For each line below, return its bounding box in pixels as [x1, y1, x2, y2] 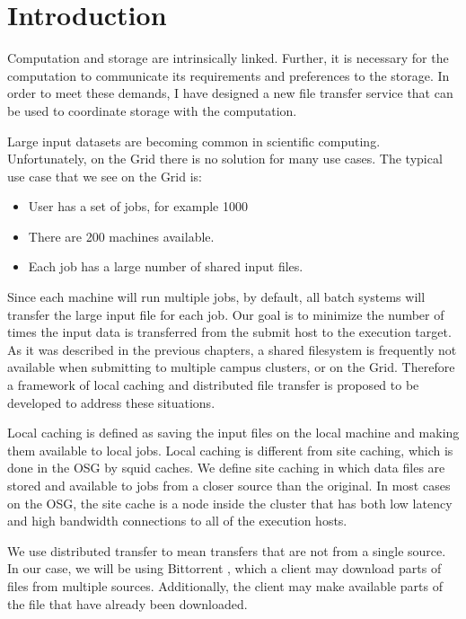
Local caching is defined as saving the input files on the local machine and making [7, 423, 460, 442]
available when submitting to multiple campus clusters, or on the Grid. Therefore [7, 358, 455, 376]
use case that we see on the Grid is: [7, 166, 202, 185]
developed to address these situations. [7, 393, 215, 411]
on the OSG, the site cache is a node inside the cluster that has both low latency [7, 493, 453, 512]
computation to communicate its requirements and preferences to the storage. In [7, 66, 450, 84]
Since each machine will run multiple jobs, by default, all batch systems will [7, 287, 426, 306]
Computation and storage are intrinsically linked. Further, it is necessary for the [7, 49, 449, 67]
